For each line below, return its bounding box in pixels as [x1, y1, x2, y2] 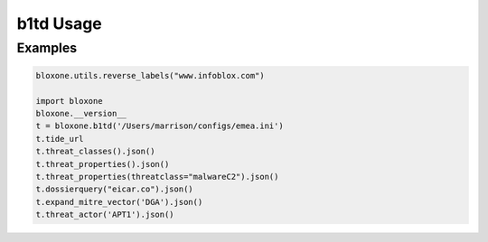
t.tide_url [35, 134, 84, 144]
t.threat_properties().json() [35, 159, 170, 169]
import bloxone [35, 96, 103, 106]
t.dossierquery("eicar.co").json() [35, 184, 193, 194]
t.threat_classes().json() [35, 146, 155, 157]
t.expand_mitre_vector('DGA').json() [35, 197, 203, 207]
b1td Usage [16, 14, 103, 33]
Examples [16, 40, 78, 56]
